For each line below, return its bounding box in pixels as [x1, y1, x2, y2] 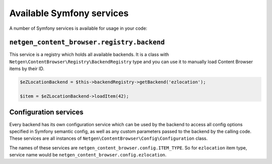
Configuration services [9, 108, 84, 117]
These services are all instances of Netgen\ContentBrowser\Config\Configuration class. [9, 135, 208, 141]
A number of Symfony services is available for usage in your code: [9, 25, 148, 31]
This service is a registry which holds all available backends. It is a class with [9, 51, 169, 58]
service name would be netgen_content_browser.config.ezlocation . [9, 152, 167, 158]
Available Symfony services [9, 8, 129, 19]
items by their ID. [9, 66, 45, 72]
